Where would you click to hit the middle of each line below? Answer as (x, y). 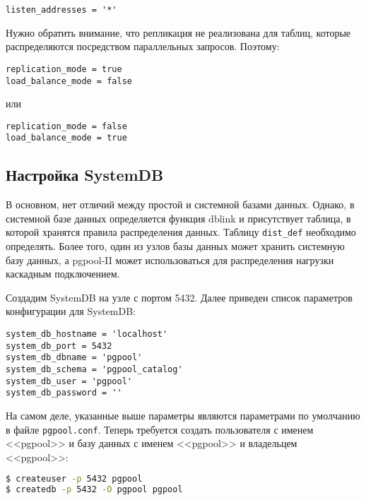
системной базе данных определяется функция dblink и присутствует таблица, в (178, 218)
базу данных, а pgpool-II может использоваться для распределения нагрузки (170, 260)
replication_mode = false (66, 126)
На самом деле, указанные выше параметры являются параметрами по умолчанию (183, 416)
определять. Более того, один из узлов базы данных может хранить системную (175, 246)
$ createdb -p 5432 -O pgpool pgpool (94, 490)
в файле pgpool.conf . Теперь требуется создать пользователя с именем (160, 429)
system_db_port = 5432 (59, 346)
